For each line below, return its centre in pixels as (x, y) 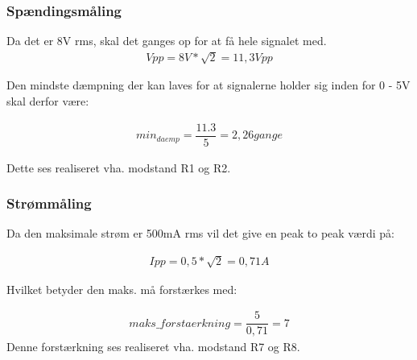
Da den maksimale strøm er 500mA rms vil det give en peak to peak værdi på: (200, 233)
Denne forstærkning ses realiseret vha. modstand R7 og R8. (153, 347)
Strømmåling (49, 203)
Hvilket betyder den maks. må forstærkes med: (122, 289)
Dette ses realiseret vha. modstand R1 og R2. (119, 167)
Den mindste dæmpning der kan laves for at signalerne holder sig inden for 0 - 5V (208, 85)
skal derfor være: (48, 100)
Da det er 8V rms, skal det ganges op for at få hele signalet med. (167, 41)
